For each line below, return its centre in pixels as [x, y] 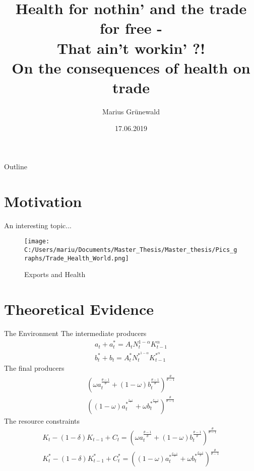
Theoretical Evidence [79, 309]
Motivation [43, 201]
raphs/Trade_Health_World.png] [77, 258]
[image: [37, 242]
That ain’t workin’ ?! [131, 48]
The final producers [34, 368]
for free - [131, 28]
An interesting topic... [38, 225]
